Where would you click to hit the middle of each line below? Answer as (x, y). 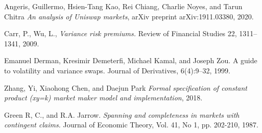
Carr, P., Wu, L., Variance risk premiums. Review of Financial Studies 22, (121, 33)
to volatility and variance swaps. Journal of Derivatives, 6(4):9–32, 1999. (117, 70)
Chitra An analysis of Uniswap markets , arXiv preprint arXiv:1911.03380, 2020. (129, 16)
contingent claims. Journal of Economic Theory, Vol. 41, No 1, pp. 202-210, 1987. (131, 125)
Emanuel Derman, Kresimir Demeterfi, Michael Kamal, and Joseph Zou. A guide (131, 60)
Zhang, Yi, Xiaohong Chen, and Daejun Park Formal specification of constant (126, 87)
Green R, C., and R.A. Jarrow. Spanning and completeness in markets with (122, 114)
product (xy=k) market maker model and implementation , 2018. (103, 98)
